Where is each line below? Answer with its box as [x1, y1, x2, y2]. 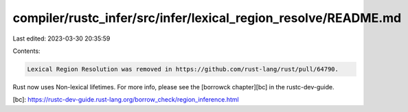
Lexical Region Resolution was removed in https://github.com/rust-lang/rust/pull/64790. [27, 65, 339, 73]
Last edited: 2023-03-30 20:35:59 [12, 34, 111, 43]
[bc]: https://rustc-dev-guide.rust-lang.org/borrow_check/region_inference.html [12, 96, 240, 104]
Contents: [12, 47, 41, 55]
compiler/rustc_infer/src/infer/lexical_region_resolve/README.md [12, 10, 402, 25]
